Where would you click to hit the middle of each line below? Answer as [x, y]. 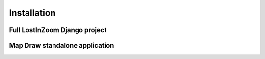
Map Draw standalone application [62, 46]
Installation [32, 13]
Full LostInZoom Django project [58, 30]
